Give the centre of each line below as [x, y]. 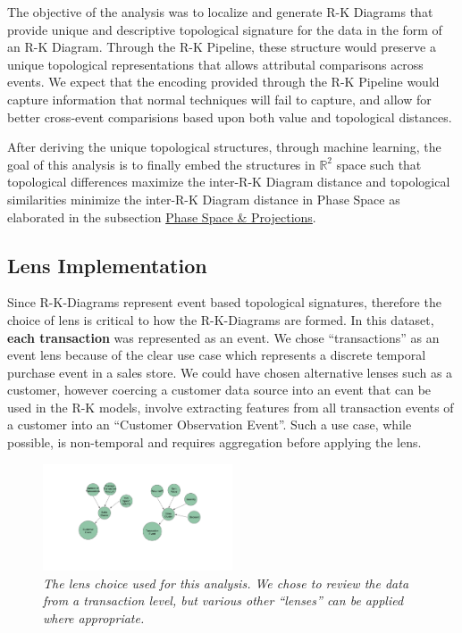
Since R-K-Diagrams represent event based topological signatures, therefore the [224, 302]
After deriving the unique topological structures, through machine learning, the [224, 147]
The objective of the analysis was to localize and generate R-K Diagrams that [220, 12]
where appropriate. [94, 618]
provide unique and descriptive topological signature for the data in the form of [225, 29]
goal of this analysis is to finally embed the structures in [161, 164]
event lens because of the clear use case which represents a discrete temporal [217, 355]
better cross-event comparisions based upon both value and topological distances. [230, 117]
